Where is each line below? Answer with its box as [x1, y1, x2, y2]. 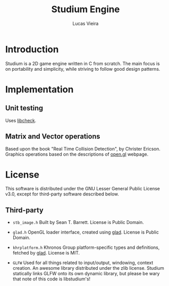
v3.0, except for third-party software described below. [5, 191, 119, 197]
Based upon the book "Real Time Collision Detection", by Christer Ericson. [5, 146, 161, 152]
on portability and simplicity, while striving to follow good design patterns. [5, 66, 160, 72]
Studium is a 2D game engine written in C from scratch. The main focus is [5, 60, 160, 67]
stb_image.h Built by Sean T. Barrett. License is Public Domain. [12, 219, 144, 225]
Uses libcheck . [5, 117, 37, 123]
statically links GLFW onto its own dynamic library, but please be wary [12, 271, 160, 277]
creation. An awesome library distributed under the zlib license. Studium [12, 265, 164, 271]
